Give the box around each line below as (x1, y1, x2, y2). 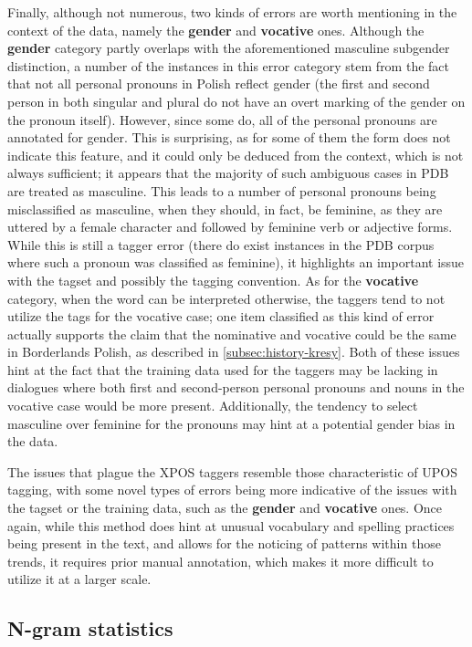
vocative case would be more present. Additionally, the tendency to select (7, 396, 418, 415)
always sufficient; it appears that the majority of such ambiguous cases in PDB (7, 163, 449, 183)
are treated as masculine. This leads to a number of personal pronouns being (7, 181, 436, 200)
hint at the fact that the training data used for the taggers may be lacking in (7, 360, 438, 379)
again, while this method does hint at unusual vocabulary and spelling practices (7, 516, 455, 535)
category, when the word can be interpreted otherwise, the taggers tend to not (7, 288, 446, 308)
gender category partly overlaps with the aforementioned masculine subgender (7, 38, 450, 57)
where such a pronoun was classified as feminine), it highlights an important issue (7, 253, 465, 272)
